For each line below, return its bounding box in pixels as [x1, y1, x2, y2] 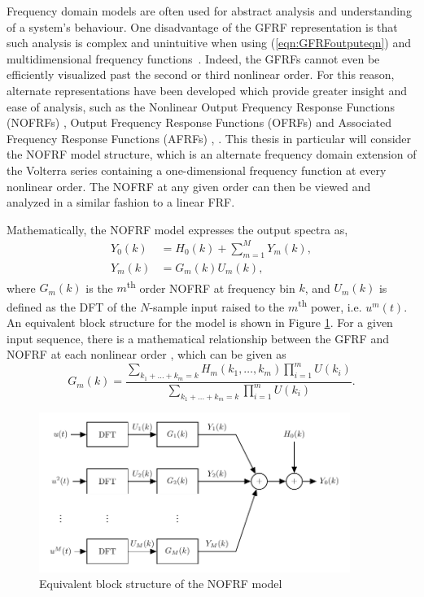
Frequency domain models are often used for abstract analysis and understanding [7, 2, 412, 19]
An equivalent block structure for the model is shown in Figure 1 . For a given [7, 314, 393, 331]
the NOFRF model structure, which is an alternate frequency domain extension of [7, 146, 417, 163]
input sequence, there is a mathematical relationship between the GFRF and [7, 329, 389, 346]
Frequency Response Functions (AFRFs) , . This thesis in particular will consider [7, 129, 412, 146]
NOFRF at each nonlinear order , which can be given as [7, 346, 286, 363]
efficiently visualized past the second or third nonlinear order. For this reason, [7, 66, 395, 83]
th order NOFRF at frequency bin [126, 277, 295, 296]
